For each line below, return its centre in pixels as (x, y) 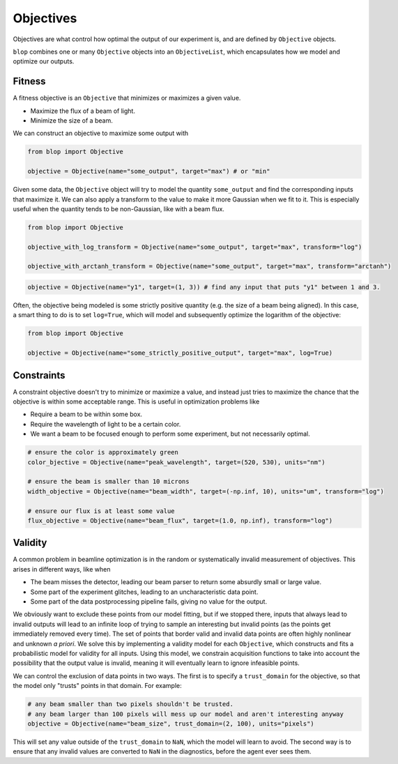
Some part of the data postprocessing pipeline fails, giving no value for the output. (149, 602)
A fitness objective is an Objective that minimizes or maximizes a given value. (127, 98)
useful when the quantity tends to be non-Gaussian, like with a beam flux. (118, 208)
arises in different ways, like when (62, 569)
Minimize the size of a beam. (71, 121)
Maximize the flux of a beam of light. (83, 111)
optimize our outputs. (44, 61)
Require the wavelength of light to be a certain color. (106, 424)
